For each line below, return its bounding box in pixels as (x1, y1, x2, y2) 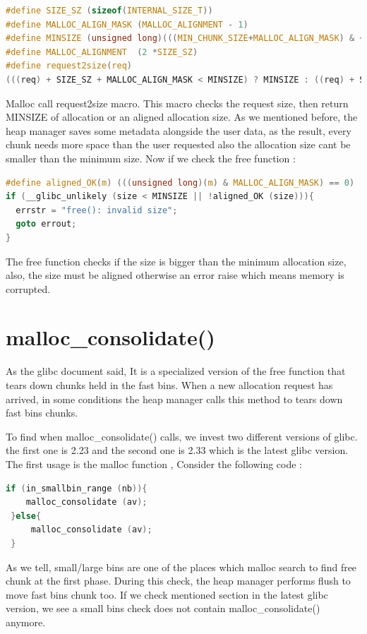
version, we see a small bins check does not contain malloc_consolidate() (6, 601, 320, 616)
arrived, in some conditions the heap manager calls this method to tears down (6, 391, 343, 406)
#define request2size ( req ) (6, 61, 133, 71)
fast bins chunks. (6, 405, 78, 420)
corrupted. (6, 281, 51, 296)
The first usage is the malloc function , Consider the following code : (6, 456, 302, 471)
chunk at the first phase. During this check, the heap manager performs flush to (6, 573, 351, 588)
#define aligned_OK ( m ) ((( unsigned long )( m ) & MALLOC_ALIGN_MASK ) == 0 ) (6, 177, 355, 188)
